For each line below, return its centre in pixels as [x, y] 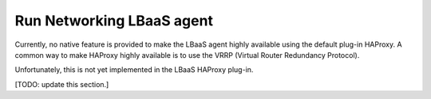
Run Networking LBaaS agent [114, 21]
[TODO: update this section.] [62, 84]
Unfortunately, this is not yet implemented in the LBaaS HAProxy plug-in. [134, 70]
